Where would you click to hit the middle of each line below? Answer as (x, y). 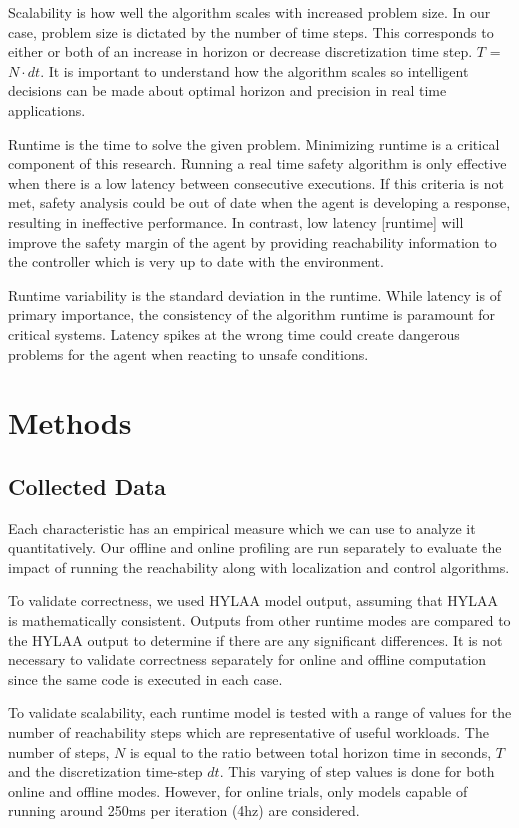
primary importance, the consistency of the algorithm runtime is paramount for (252, 314)
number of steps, (59, 751)
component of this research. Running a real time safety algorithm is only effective (257, 163)
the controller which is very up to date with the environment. (196, 261)
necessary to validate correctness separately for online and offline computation (247, 659)
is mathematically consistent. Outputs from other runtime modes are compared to (259, 620)
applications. (47, 109)
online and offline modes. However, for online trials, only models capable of (238, 790)
